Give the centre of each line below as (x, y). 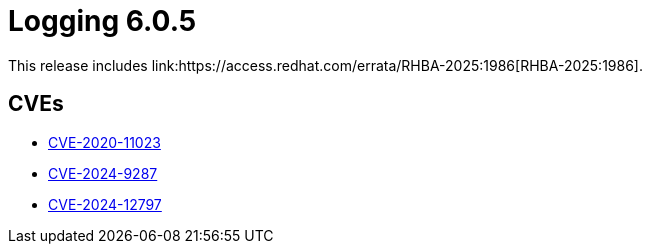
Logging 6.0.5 (102, 21)
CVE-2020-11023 (104, 142)
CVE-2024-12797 (105, 204)
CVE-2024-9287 (103, 173)
